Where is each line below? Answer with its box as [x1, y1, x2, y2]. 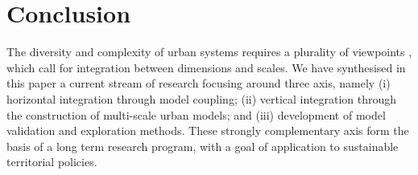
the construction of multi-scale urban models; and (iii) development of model [6, 106, 386, 123]
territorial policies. [6, 153, 97, 170]
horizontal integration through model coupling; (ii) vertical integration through [6, 90, 397, 107]
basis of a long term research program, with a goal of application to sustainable [6, 137, 399, 154]
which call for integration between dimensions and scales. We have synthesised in [6, 59, 406, 75]
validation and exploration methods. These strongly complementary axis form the [6, 122, 409, 139]
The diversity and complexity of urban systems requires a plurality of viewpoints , [6, 43, 412, 60]
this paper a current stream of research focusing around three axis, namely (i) [6, 75, 391, 92]
